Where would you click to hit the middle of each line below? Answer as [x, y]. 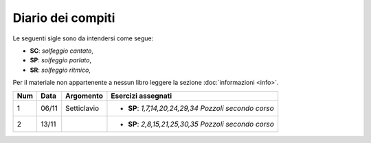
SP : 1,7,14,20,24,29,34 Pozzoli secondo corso [201, 108]
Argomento [84, 96]
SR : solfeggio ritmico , [60, 70]
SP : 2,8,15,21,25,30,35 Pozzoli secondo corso [201, 124]
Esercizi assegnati [141, 96]
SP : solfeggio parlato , [61, 60]
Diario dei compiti [64, 18]
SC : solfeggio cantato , [62, 51]
